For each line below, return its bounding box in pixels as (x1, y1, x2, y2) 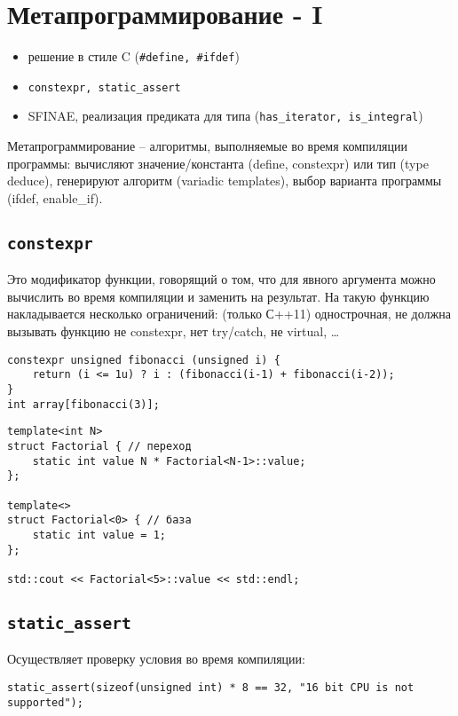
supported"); (7, 696, 83, 709)
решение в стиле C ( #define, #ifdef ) (28, 47, 240, 66)
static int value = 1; (32, 528, 166, 541)
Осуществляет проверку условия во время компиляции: (7, 649, 305, 668)
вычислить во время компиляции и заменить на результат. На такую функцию (7, 287, 430, 305)
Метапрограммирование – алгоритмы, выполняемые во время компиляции (7, 137, 407, 155)
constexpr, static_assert (28, 81, 181, 94)
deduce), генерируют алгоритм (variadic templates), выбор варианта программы (7, 171, 442, 190)
